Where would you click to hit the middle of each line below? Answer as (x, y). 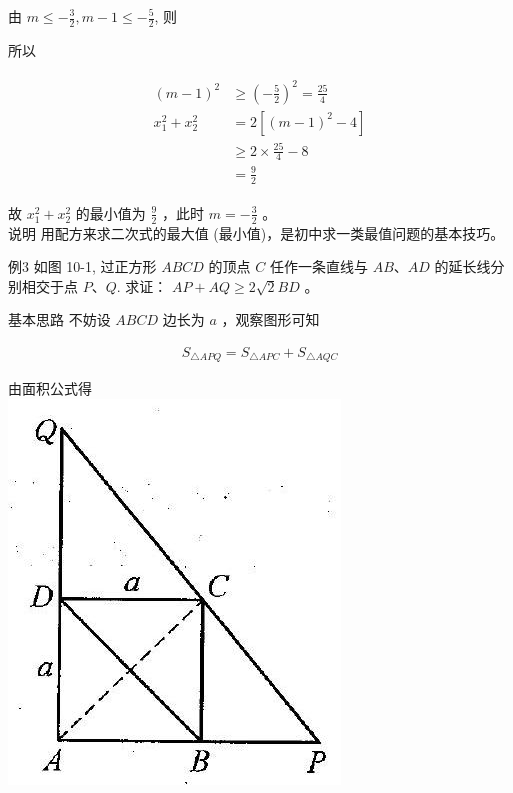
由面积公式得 (50, 388)
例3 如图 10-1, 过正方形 (82, 266)
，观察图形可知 (270, 319)
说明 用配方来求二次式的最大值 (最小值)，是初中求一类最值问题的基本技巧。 (256, 232)
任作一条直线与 (318, 266)
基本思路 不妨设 (59, 319)
